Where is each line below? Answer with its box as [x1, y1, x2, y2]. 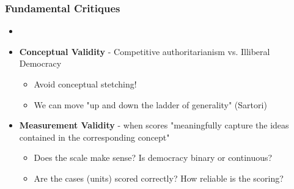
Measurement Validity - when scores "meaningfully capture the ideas [19, 119, 289, 132]
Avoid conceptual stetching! [34, 78, 137, 90]
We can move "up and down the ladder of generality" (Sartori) [34, 98, 267, 111]
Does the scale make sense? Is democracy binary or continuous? [34, 151, 273, 164]
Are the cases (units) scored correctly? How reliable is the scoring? [34, 171, 284, 184]
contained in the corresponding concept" [19, 130, 170, 143]
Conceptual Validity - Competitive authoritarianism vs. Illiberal [19, 45, 270, 57]
